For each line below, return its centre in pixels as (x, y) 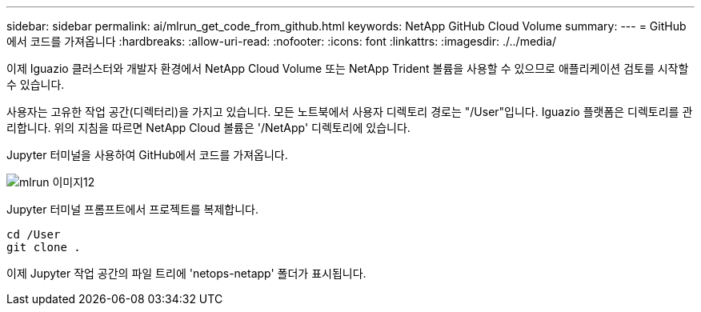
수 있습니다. (36, 84)
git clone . (44, 247)
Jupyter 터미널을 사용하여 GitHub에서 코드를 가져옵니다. (147, 155)
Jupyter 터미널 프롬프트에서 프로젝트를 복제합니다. (133, 209)
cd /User (34, 234)
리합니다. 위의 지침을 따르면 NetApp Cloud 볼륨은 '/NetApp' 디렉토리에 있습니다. (208, 128)
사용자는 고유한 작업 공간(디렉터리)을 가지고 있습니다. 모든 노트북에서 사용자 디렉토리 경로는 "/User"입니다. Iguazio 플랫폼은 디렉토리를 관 (350, 112)
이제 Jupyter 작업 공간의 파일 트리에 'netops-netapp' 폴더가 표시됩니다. (186, 273)
